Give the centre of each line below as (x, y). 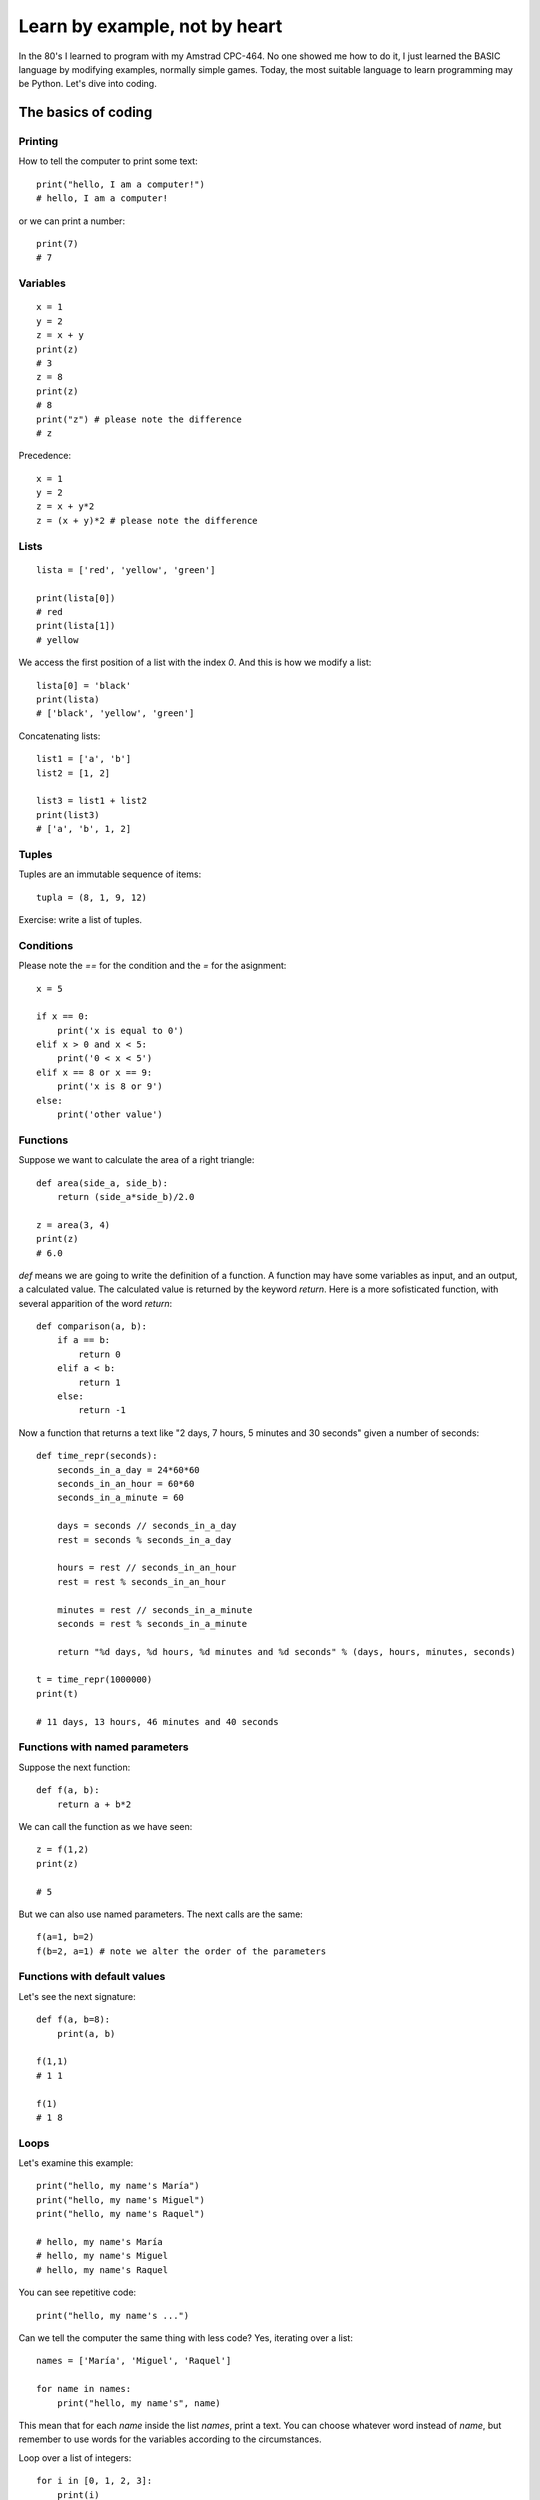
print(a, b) (86, 2033)
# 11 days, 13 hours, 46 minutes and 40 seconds (157, 1721)
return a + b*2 (94, 1804)
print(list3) (68, 814)
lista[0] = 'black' (84, 685)
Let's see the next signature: (77, 1996)
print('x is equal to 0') (120, 1030)
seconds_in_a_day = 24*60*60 (128, 1469)
